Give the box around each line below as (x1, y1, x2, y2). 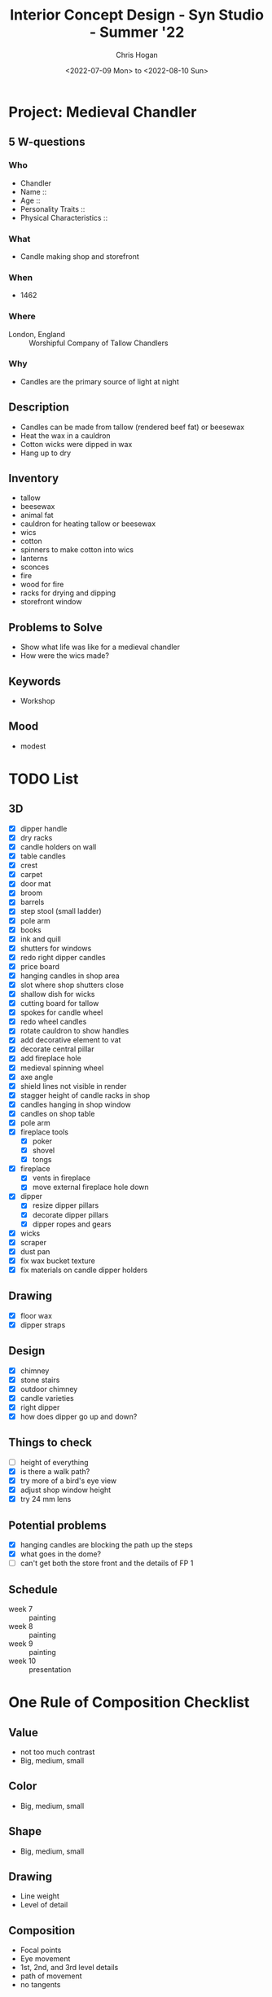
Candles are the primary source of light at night (20, 376, 179, 386)
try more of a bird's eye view (20, 1476, 117, 1486)
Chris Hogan (115, 50, 159, 59)
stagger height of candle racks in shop (20, 1090, 151, 1100)
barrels (20, 898, 45, 907)
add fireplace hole (20, 1053, 81, 1064)
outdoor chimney (20, 1384, 78, 1394)
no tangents (20, 1980, 61, 1990)
